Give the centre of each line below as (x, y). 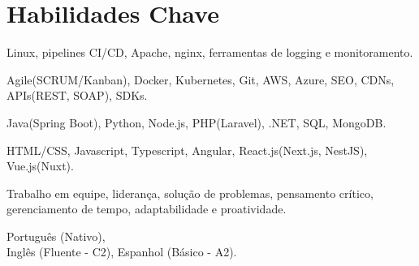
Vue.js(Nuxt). (40, 166)
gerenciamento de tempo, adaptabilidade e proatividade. (147, 209)
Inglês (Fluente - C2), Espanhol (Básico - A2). (122, 252)
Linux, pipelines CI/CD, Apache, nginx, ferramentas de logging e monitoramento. (210, 52)
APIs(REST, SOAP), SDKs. (77, 95)
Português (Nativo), (56, 236)
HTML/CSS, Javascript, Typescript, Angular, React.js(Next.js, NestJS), (187, 150)
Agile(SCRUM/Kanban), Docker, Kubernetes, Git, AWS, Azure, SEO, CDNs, (201, 79)
